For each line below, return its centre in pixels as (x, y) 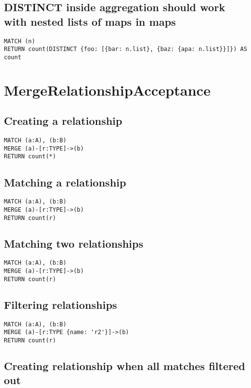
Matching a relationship (65, 182)
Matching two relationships (74, 243)
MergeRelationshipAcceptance (107, 90)
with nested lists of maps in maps (90, 21)
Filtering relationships (60, 304)
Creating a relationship (63, 121)
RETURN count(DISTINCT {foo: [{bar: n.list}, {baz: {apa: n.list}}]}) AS (126, 49)
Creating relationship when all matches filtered (125, 366)
